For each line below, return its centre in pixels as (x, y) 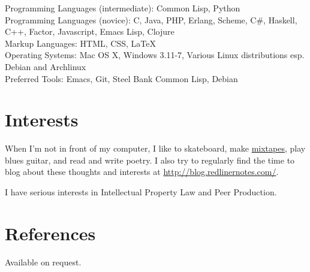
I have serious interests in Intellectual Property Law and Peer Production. (141, 192)
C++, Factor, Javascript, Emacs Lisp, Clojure (90, 31)
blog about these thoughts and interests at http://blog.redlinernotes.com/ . (142, 172)
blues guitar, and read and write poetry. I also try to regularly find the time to (150, 160)
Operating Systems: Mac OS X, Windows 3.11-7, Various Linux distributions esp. (155, 55)
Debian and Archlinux (46, 66)
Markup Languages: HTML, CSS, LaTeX (80, 43)
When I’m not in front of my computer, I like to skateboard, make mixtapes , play (155, 148)
